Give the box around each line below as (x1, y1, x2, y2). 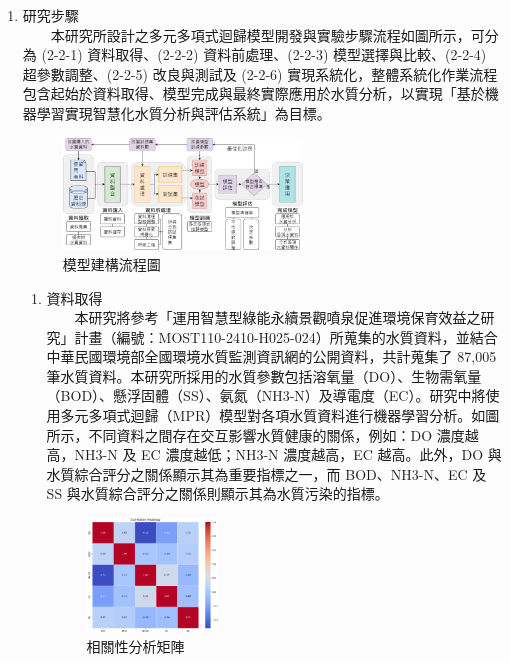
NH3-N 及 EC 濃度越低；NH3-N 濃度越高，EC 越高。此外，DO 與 (74, 444, 502, 465)
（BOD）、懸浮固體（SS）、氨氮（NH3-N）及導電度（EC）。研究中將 (46, 385, 486, 406)
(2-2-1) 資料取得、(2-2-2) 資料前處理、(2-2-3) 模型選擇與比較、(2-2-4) (41, 44, 487, 65)
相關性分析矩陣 (86, 635, 185, 656)
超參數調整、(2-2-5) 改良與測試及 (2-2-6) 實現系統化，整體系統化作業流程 (22, 63, 498, 84)
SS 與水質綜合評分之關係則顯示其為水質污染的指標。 (46, 483, 389, 504)
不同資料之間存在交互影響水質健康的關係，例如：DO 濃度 (88, 424, 465, 445)
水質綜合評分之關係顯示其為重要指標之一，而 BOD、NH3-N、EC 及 (46, 463, 487, 484)
